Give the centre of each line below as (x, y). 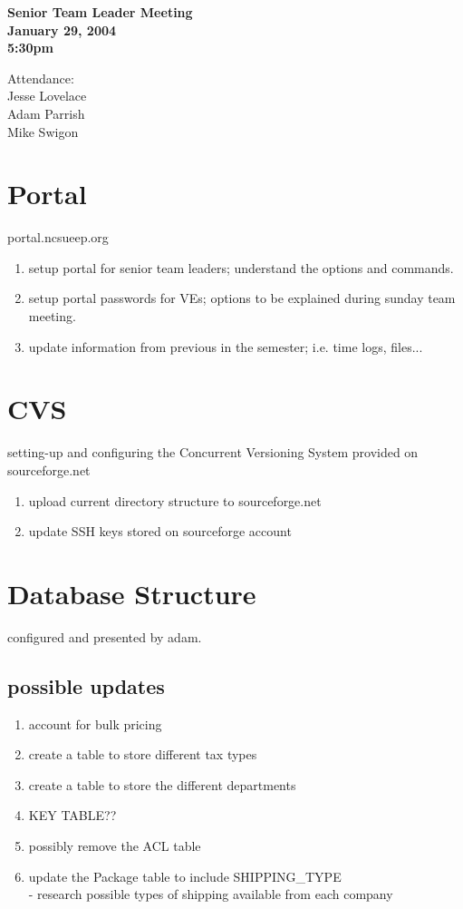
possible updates (86, 685)
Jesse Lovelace (47, 96)
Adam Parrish (46, 113)
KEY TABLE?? (72, 815)
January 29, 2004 (62, 29)
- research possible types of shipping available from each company (211, 894)
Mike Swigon (43, 131)
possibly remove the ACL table (115, 846)
